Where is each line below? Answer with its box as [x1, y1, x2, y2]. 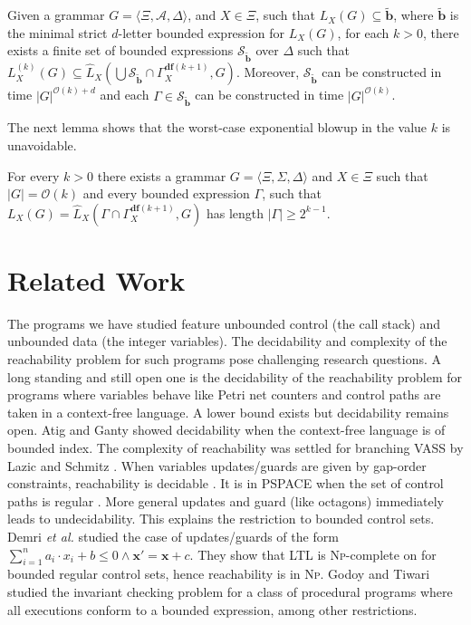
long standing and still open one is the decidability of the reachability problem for [7, 367, 463, 386]
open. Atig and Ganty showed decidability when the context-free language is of [7, 420, 446, 439]
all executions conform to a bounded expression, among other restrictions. [7, 600, 418, 619]
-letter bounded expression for [118, 23, 284, 42]
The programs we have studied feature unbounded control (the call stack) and [7, 313, 440, 332]
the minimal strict [7, 23, 108, 42]
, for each [337, 23, 389, 42]
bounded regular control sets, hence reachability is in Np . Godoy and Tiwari [7, 564, 430, 583]
